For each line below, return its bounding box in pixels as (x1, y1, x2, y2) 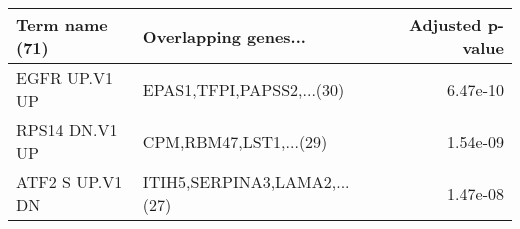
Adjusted (408, 13, 482, 36)
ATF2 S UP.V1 (16, 170, 123, 193)
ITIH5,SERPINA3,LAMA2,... (142, 170, 350, 193)
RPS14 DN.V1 (16, 118, 118, 141)
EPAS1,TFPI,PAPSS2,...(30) (142, 77, 345, 101)
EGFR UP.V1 (16, 66, 114, 89)
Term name (16, 13, 108, 36)
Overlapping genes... (142, 24, 306, 48)
